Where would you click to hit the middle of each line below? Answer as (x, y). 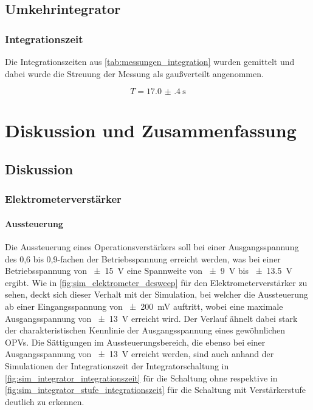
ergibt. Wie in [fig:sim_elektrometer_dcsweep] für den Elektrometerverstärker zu (156, 282)
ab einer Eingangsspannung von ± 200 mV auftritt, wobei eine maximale (144, 306)
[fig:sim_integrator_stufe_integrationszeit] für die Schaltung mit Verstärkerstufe (155, 390)
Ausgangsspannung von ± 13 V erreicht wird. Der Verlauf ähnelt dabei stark (151, 318)
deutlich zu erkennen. (45, 401)
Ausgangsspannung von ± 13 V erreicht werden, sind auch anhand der (139, 354)
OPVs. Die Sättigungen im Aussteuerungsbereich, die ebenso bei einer (135, 342)
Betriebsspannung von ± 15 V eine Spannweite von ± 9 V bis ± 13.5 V (149, 271)
